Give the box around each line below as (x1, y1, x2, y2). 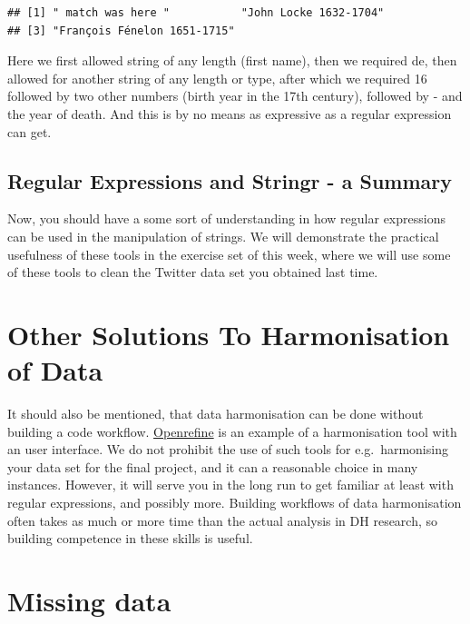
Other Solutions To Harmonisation (7, 315, 450, 352)
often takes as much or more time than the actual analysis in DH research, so (7, 510, 438, 530)
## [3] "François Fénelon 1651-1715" (7, 24, 235, 37)
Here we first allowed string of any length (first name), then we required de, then (7, 51, 457, 70)
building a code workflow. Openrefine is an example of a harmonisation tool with (7, 421, 457, 441)
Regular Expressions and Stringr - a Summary (7, 166, 452, 194)
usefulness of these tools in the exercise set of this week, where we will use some (7, 244, 451, 263)
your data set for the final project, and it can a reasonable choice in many (7, 457, 418, 476)
